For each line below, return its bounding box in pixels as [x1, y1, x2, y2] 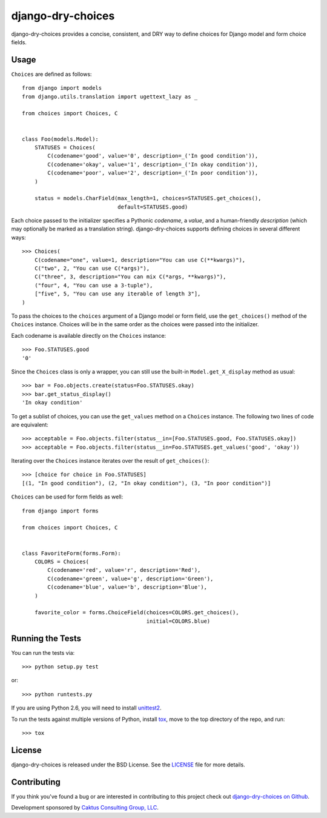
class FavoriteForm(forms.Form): [22, 549, 121, 557]
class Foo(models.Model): [22, 135, 99, 142]
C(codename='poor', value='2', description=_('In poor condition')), [47, 170, 259, 176]
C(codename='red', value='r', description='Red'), [47, 567, 201, 574]
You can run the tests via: [11, 649, 75, 656]
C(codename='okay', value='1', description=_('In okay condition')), [47, 161, 259, 168]
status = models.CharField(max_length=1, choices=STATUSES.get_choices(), [34, 195, 262, 202]
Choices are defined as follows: [11, 70, 92, 78]
